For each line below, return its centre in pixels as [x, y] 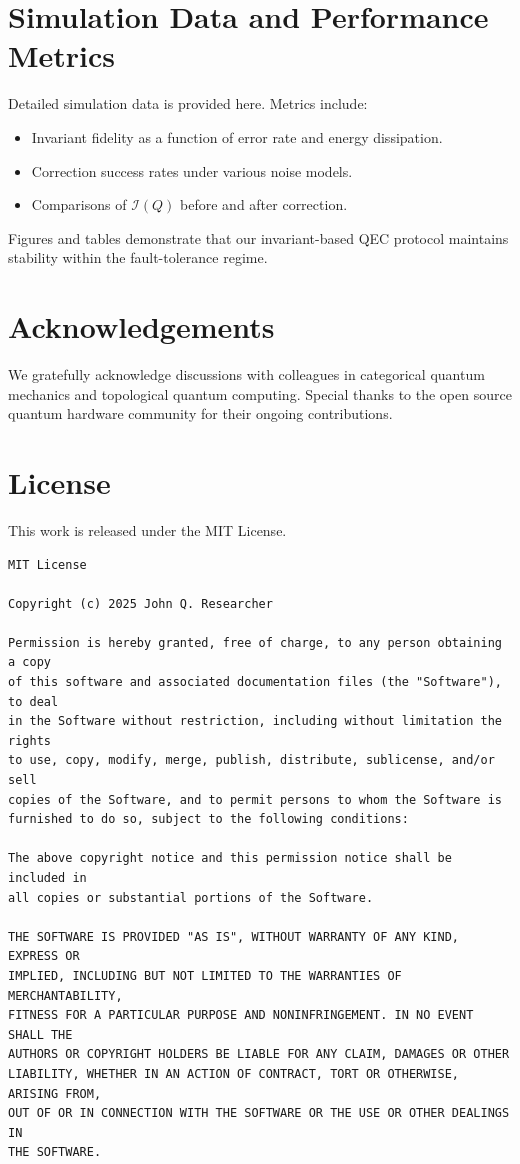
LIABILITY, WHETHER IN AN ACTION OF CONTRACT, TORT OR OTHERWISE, [234, 1073]
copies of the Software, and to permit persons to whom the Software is [255, 799]
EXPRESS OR [44, 956]
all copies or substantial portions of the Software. [191, 897]
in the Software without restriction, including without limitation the [255, 721]
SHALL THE [40, 1034]
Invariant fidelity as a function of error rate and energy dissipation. [237, 136]
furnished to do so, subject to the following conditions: [208, 819]
